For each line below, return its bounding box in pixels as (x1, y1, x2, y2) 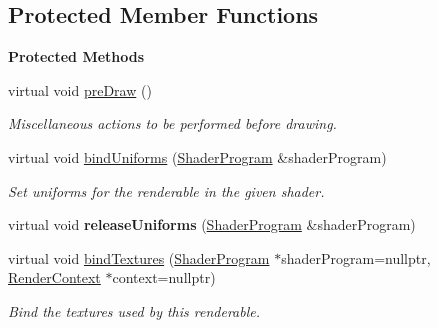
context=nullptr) (112, 267, 216, 288)
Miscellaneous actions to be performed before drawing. (8, 113, 337, 134)
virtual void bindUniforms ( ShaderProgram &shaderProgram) (8, 146, 387, 167)
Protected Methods (8, 46, 145, 67)
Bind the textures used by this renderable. (8, 300, 260, 321)
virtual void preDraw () (8, 79, 152, 100)
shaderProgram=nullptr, (281, 247, 431, 268)
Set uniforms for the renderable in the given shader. (8, 180, 325, 201)
